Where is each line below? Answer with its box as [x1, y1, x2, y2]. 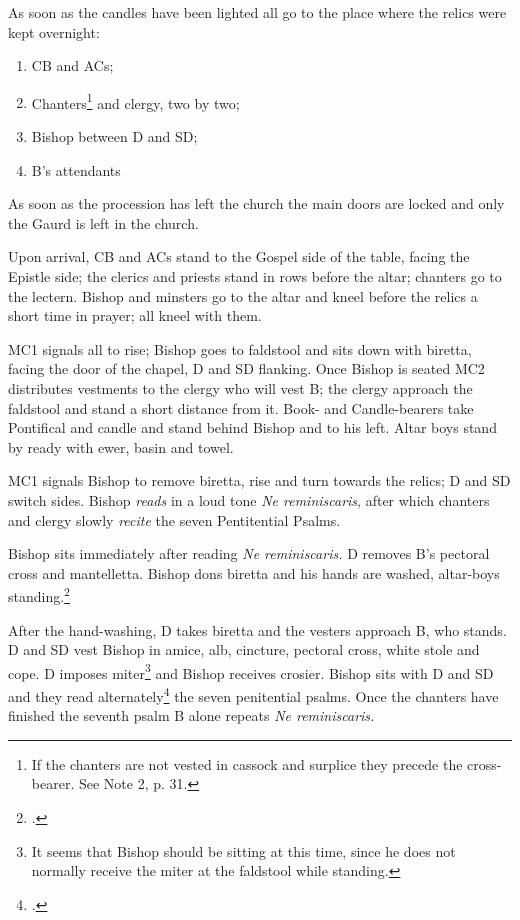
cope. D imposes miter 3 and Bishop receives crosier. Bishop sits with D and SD [8, 659, 494, 683]
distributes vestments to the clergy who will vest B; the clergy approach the [8, 377, 473, 398]
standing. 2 [8, 583, 70, 606]
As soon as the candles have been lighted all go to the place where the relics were [8, 2, 507, 22]
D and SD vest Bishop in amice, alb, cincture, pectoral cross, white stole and [8, 639, 480, 660]
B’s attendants [31, 159, 121, 180]
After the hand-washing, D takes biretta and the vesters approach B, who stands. [8, 619, 507, 640]
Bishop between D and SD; [31, 126, 198, 147]
